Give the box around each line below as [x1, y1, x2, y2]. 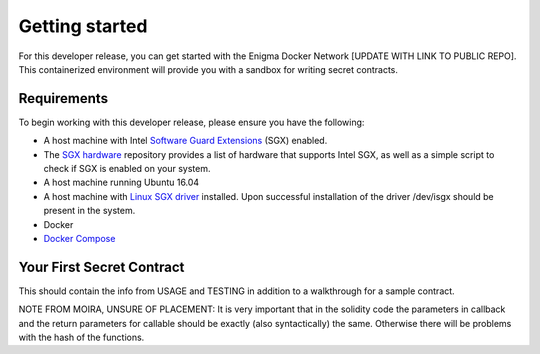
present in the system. [43, 205, 136, 217]
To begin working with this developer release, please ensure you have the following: [18, 116, 365, 128]
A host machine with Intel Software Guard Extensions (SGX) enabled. [43, 135, 328, 147]
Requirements [18, 90, 109, 107]
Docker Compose [43, 232, 116, 244]
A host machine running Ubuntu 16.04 [43, 176, 200, 189]
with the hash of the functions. [18, 331, 145, 344]
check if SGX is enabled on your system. [43, 163, 211, 175]
